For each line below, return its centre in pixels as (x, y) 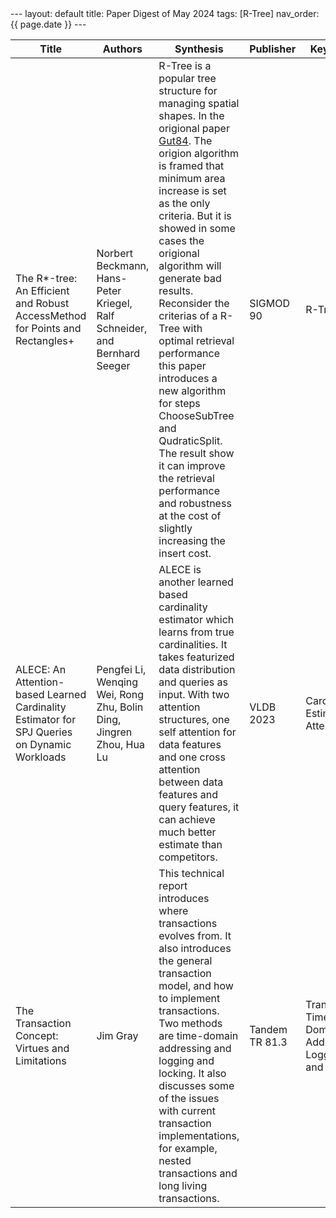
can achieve (187, 819)
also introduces (195, 948)
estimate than (190, 844)
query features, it (199, 807)
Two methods (190, 1023)
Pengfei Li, (121, 669)
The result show (196, 453)
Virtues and (42, 1048)
